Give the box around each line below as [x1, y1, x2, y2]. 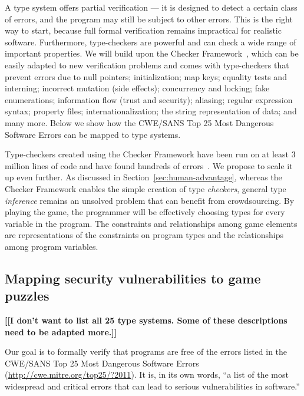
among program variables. [5, 240, 98, 252]
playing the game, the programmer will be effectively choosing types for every [5, 206, 285, 218]
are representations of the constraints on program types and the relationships [5, 229, 283, 241]
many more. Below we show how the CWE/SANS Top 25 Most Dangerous [5, 116, 274, 128]
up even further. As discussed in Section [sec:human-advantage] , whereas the [5, 171, 282, 183]
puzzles [5, 286, 49, 305]
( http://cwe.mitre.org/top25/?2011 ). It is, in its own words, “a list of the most [5, 368, 289, 381]
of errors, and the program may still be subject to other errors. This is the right [5, 12, 293, 25]
